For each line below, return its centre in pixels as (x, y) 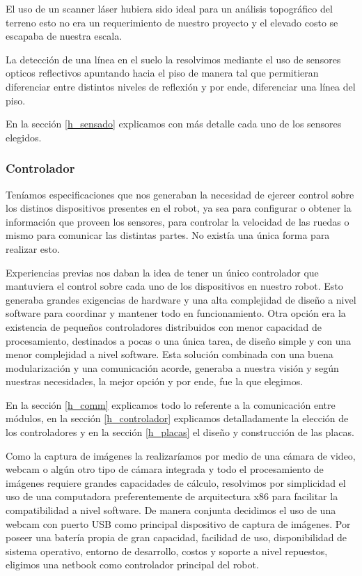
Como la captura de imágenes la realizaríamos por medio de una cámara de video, (181, 455)
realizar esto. (33, 248)
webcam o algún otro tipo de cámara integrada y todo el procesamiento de (165, 469)
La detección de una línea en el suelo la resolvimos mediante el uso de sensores (173, 59)
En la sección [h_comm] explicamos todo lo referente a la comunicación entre (171, 404)
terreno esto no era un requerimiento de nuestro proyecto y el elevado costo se (172, 22)
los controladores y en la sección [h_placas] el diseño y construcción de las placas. (180, 432)
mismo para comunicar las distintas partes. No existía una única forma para (168, 235)
